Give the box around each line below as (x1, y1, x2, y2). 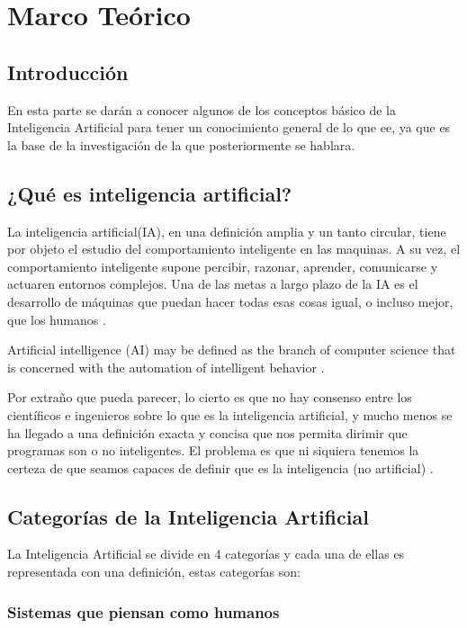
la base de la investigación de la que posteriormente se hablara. (7, 135, 355, 154)
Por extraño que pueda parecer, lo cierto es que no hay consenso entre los (7, 388, 412, 407)
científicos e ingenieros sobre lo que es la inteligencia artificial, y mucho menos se (7, 405, 453, 424)
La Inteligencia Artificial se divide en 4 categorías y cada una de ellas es (7, 544, 405, 563)
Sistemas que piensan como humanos (7, 600, 280, 623)
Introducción (7, 58, 129, 85)
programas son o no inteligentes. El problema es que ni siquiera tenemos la (7, 441, 419, 460)
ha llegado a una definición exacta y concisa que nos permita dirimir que (7, 423, 408, 442)
